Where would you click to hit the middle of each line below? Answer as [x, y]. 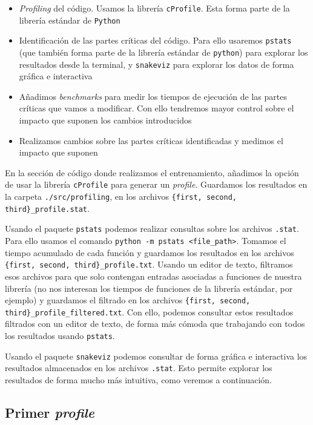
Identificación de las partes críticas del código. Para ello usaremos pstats [155, 40]
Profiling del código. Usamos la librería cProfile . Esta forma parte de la [154, 8]
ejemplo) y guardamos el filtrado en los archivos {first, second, [128, 300]
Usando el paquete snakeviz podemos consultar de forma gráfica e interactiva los [156, 356]
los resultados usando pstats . [60, 336]
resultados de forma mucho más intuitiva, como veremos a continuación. [138, 380]
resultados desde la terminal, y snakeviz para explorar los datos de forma [156, 64]
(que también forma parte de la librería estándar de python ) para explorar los [163, 52]
